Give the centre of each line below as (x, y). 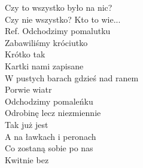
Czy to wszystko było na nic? (59, 7)
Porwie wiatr (28, 89)
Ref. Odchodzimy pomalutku (58, 31)
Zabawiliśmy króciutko (46, 42)
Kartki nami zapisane (44, 65)
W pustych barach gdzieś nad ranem (72, 77)
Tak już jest (27, 124)
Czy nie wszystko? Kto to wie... (63, 19)
